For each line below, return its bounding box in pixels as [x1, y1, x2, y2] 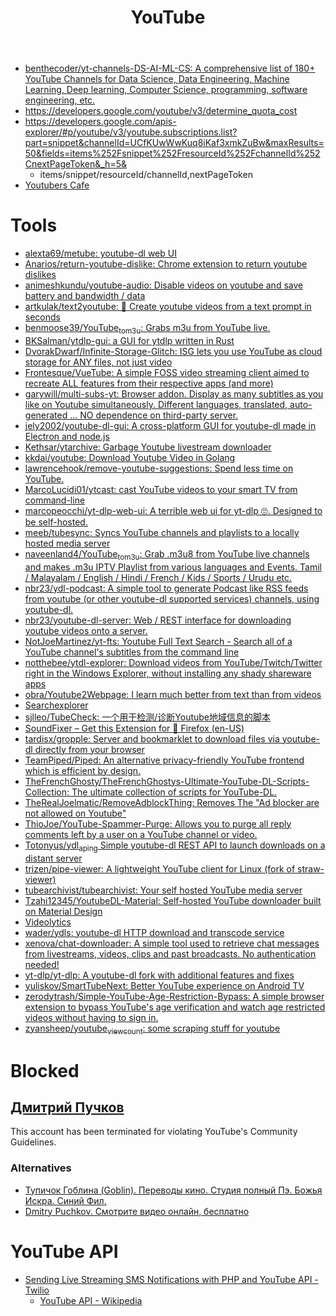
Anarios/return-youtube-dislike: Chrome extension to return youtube [24, 258, 308, 270]
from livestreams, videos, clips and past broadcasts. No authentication [24, 947, 317, 960]
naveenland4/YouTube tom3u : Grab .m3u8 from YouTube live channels [24, 547, 310, 562]
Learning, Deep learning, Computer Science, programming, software [24, 84, 308, 96]
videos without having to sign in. [24, 1011, 159, 1023]
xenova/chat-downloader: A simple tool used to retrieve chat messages [24, 937, 320, 949]
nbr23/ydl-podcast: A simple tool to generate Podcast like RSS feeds [24, 582, 309, 594]
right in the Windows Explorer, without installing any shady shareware [24, 667, 312, 679]
